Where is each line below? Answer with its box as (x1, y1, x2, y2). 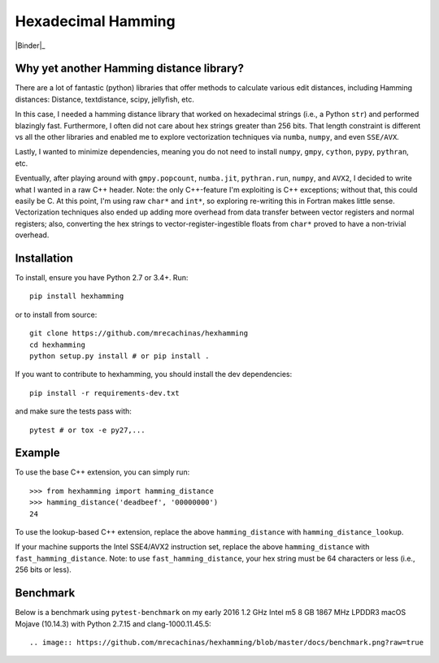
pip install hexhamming (29, 292, 124, 301)
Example (15, 446, 60, 460)
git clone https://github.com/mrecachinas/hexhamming (29, 329, 248, 338)
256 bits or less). (15, 565, 72, 574)
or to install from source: (15, 310, 98, 319)
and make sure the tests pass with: (15, 406, 132, 416)
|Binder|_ (15, 41, 46, 50)
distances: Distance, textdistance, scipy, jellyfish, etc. (15, 94, 194, 104)
